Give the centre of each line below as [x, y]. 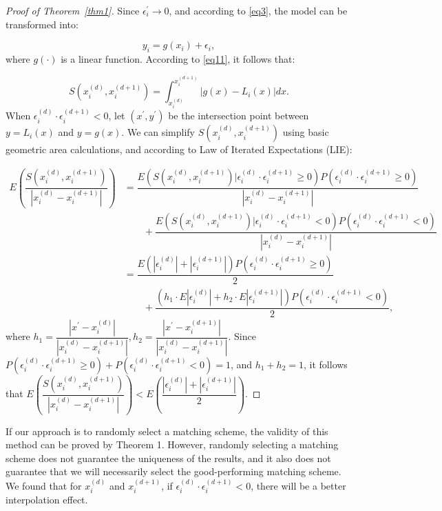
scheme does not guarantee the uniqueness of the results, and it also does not [168, 458]
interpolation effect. [47, 500]
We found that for [44, 485]
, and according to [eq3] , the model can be [258, 10]
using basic [306, 132]
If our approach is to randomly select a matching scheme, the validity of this [167, 431]
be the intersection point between [239, 116]
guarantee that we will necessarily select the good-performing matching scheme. [173, 471]
